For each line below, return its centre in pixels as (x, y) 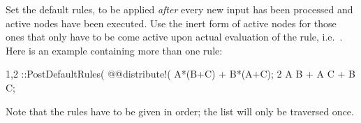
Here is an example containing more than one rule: (114, 50)
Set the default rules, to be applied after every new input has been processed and (179, 9)
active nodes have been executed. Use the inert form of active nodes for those (171, 23)
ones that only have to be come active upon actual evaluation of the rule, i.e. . (174, 37)
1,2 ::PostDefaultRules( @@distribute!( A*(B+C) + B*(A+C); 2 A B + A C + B (180, 74)
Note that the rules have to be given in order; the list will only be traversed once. (180, 111)
